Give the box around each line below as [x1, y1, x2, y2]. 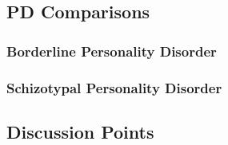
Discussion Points [6, 119, 154, 143]
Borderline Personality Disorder [6, 41, 217, 61]
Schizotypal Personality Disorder [6, 77, 222, 97]
